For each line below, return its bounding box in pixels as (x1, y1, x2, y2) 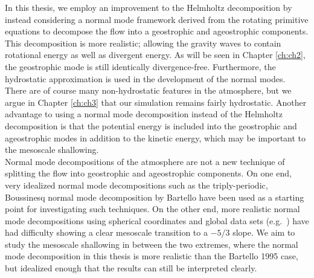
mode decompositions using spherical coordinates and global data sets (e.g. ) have (5, 214, 309, 227)
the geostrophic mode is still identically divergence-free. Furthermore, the (5, 60, 276, 73)
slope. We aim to (232, 226, 295, 239)
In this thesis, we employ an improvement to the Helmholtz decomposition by (5, 1, 292, 13)
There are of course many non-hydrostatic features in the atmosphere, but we (5, 84, 292, 97)
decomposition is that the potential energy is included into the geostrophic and (5, 119, 297, 132)
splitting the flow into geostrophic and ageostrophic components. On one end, (5, 167, 292, 179)
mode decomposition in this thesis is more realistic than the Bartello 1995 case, (5, 250, 298, 262)
